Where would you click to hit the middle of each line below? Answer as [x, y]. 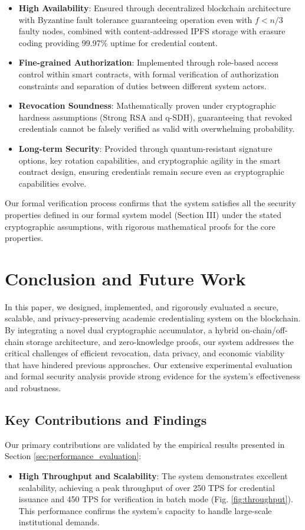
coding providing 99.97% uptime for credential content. [118, 42]
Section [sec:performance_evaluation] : [73, 456]
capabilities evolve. [53, 183]
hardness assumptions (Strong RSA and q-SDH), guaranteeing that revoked [155, 117]
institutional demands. [59, 522]
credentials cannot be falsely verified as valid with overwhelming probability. [157, 129]
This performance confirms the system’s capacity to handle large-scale [145, 510]
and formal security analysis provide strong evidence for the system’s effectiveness [152, 376]
